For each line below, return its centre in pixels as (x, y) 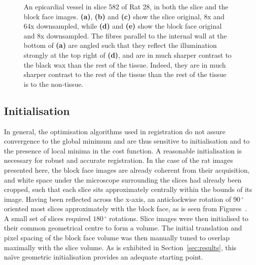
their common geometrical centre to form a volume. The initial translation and (123, 228)
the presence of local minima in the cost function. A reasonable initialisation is (123, 150)
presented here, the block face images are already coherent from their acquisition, (127, 170)
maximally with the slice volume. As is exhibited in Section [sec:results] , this (120, 247)
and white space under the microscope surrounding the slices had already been (123, 179)
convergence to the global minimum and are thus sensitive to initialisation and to (127, 141)
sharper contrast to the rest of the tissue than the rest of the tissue (125, 74)
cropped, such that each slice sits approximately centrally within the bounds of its (128, 189)
